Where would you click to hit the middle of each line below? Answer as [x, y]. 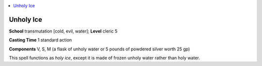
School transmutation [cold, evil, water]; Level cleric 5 [63, 31]
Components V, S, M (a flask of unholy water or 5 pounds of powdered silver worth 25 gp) [99, 49]
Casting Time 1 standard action [41, 40]
